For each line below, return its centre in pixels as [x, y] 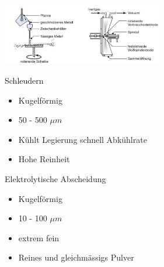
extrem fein [39, 237]
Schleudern [24, 81]
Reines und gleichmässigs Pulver [76, 257]
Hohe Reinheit [44, 159]
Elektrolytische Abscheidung [55, 179]
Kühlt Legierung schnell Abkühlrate [83, 139]
